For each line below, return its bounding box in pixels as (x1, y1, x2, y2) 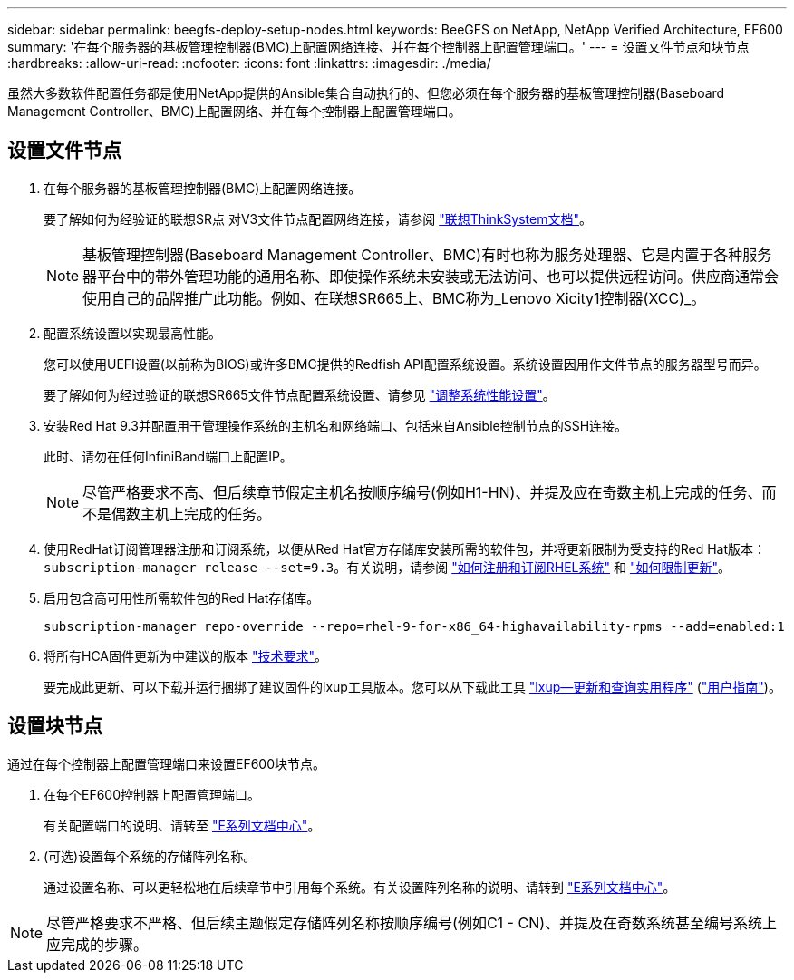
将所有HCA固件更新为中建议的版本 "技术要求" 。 (44, 647, 328, 664)
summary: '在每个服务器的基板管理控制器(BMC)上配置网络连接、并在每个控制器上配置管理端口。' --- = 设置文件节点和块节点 (7, 39, 750, 54)
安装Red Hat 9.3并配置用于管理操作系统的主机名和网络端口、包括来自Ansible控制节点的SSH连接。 (44, 417, 628, 433)
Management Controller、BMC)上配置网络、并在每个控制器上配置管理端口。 (7, 103, 461, 119)
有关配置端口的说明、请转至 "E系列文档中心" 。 (44, 817, 321, 833)
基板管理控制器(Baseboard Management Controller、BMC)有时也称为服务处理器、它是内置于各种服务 (82, 245, 772, 264)
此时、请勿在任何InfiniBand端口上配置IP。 (44, 448, 293, 464)
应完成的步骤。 (46, 935, 149, 954)
